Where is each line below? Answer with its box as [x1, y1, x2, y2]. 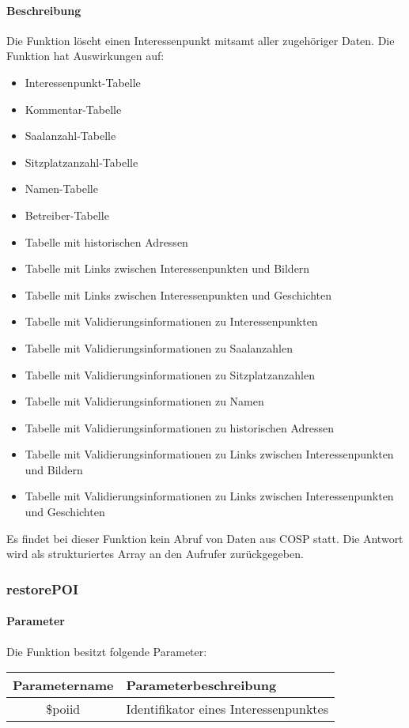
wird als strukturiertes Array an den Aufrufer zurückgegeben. [6, 545, 304, 562]
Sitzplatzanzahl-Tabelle [25, 153, 138, 170]
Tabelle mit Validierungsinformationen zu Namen [25, 393, 264, 409]
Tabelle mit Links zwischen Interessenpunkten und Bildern [25, 260, 310, 277]
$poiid [46, 700, 81, 719]
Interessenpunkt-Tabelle [25, 74, 141, 90]
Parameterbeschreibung [126, 676, 277, 695]
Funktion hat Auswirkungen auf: [6, 47, 165, 64]
